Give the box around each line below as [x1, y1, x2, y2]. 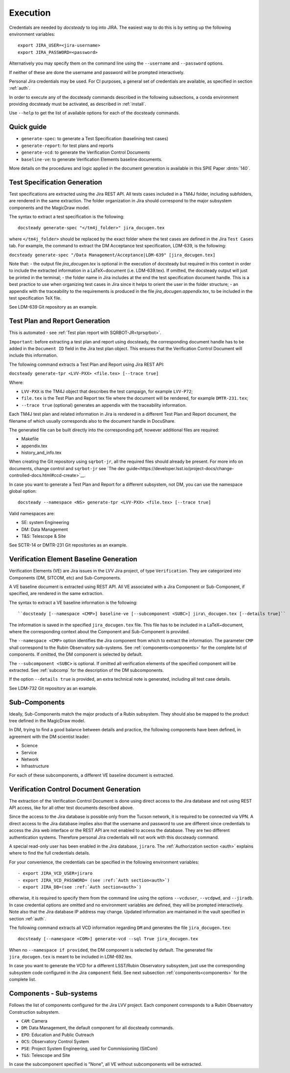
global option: [9, 488, 37, 494]
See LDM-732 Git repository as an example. [9, 685, 97, 691]
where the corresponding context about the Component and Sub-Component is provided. [9, 629, 190, 634]
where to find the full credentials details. [9, 850, 90, 856]
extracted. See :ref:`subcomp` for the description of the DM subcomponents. [9, 667, 164, 673]
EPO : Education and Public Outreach [21, 1031, 94, 1038]
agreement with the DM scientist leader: [9, 734, 90, 739]
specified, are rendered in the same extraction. [9, 591, 104, 596]
